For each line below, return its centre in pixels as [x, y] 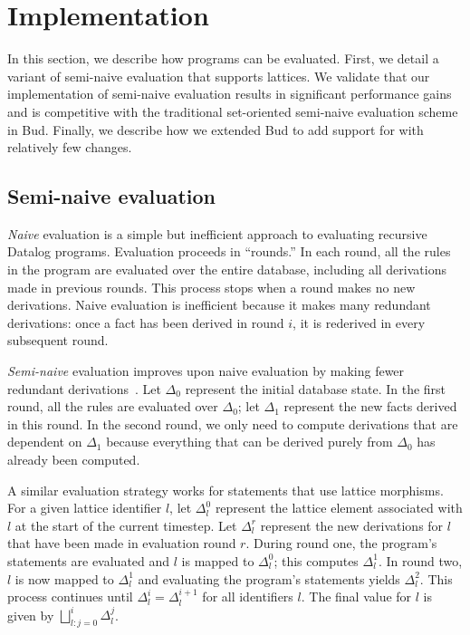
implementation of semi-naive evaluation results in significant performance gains [230, 94]
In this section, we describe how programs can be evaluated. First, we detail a [223, 58]
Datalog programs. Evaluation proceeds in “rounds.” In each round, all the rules [229, 251]
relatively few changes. [70, 147]
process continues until [70, 597]
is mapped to [218, 560]
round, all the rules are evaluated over [113, 406]
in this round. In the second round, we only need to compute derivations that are [233, 423]
